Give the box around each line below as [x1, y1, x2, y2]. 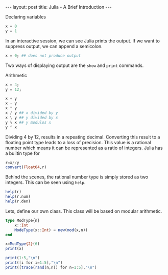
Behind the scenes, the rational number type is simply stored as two [5, 174, 149, 180]
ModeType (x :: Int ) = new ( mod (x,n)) [14, 227, 88, 233]
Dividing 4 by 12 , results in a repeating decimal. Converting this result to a [5, 134, 160, 140]
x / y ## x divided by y [5, 110, 58, 116]
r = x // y [5, 160, 19, 165]
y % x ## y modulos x [5, 120, 52, 125]
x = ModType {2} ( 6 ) [5, 241, 40, 246]
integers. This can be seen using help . [5, 179, 86, 186]
